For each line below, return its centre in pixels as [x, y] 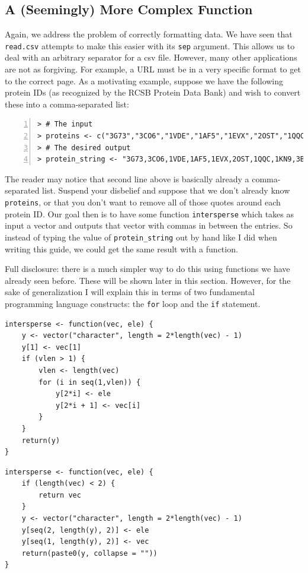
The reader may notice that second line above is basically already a [127, 178]
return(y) [41, 440]
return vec [60, 495]
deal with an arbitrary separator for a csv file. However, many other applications [151, 57]
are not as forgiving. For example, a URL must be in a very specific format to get [153, 69]
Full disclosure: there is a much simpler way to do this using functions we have [147, 269]
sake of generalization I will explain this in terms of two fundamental [130, 292]
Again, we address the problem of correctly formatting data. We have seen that [149, 34]
